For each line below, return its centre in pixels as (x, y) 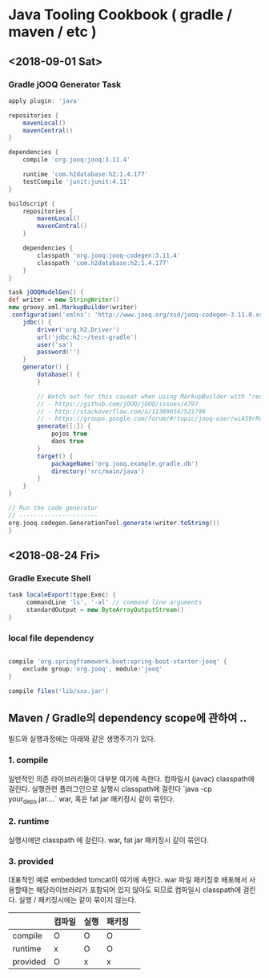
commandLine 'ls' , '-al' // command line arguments (114, 603)
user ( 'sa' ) (55, 344)
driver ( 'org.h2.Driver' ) (78, 330)
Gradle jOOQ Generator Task (65, 84)
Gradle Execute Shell (50, 578)
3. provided (31, 861)
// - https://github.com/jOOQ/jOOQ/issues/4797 (118, 404)
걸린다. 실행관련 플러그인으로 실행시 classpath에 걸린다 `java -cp (110, 789)
